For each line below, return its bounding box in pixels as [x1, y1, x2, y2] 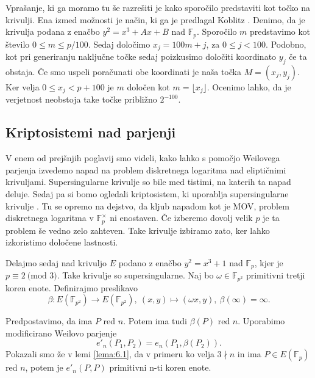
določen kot [127, 80, 170, 93]
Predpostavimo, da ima [5, 314, 93, 327]
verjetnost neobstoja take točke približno [5, 93, 157, 106]
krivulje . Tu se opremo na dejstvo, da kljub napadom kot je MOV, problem [5, 199, 289, 212]
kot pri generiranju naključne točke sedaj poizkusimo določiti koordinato [5, 50, 277, 63]
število [5, 37, 30, 50]
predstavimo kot [250, 25, 310, 38]
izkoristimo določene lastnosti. [5, 236, 118, 249]
